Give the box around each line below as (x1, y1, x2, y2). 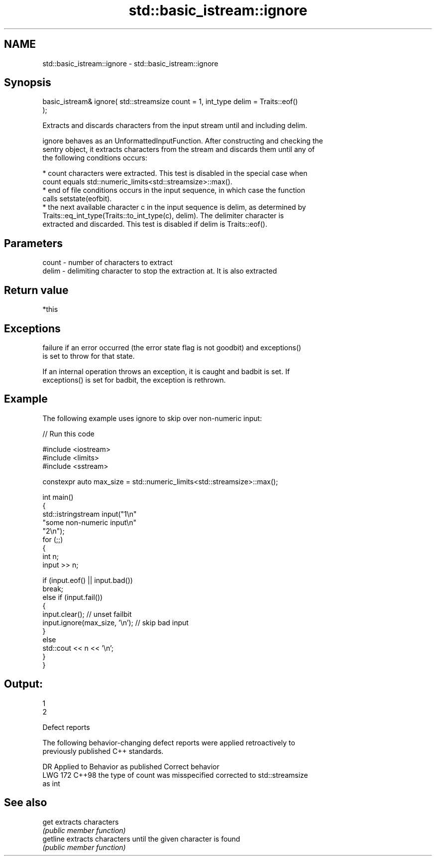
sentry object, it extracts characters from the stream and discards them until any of (42, 145, 315, 154)
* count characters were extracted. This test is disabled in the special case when (42, 169, 308, 178)
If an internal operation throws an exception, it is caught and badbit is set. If (42, 367, 290, 376)
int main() (42, 492, 74, 501)
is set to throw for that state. (42, 351, 135, 360)
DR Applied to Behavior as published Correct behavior (42, 762, 219, 771)
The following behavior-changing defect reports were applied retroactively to (42, 738, 295, 747)
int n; (42, 552, 59, 561)
